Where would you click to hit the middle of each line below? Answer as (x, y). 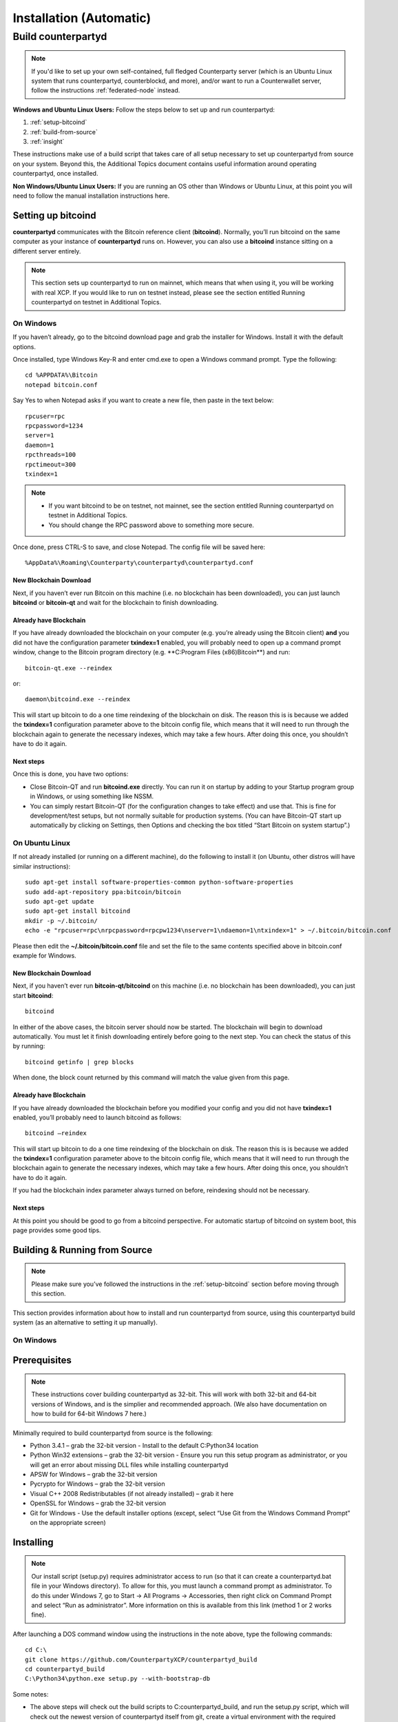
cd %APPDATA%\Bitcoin (61, 375)
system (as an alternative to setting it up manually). (85, 1322)
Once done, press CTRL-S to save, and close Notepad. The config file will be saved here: (139, 547)
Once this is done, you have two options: (71, 774)
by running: (29, 1046)
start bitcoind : (33, 995)
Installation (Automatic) (82, 18)
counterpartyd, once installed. (55, 174)
